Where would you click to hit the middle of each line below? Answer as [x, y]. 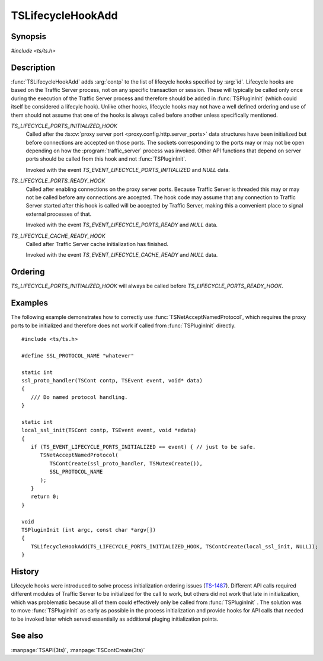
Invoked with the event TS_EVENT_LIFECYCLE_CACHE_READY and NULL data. [122, 255]
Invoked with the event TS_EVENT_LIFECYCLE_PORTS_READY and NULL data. [122, 225]
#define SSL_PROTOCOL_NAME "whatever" [78, 355]
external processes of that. [59, 214]
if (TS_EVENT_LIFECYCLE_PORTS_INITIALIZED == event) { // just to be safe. [143, 447]
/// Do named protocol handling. [79, 397]
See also [27, 636]
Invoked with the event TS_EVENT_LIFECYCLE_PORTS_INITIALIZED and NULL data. [128, 170]
